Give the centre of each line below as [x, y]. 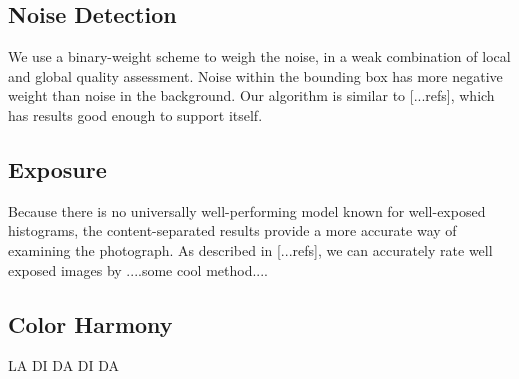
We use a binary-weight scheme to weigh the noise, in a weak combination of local [259, 56]
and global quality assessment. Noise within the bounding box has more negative [255, 75]
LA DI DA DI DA [64, 365]
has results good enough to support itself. [135, 114]
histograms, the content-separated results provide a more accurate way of [232, 230]
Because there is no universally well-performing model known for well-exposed [247, 210]
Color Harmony [90, 323]
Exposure [57, 168]
